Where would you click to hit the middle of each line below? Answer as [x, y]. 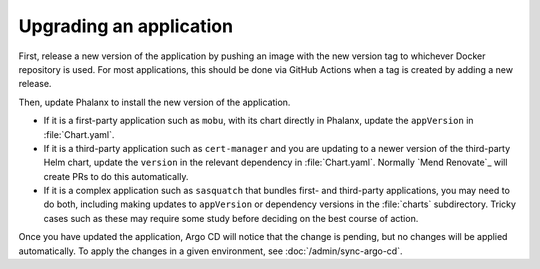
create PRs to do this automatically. [116, 176]
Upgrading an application [126, 26]
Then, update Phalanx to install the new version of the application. [154, 102]
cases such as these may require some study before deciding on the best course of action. [231, 218]
